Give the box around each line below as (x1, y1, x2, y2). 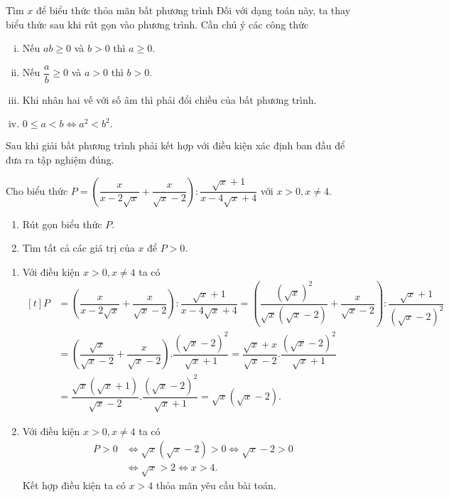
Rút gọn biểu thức (22, 216, 102, 231)
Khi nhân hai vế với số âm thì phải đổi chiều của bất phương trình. (22, 92, 317, 107)
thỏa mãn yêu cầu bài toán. (156, 478, 276, 493)
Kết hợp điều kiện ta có (22, 478, 126, 493)
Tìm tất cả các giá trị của (22, 240, 135, 255)
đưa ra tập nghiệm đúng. (6, 152, 114, 167)
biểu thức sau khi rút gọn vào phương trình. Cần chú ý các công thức (6, 16, 309, 31)
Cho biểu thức (6, 183, 68, 198)
